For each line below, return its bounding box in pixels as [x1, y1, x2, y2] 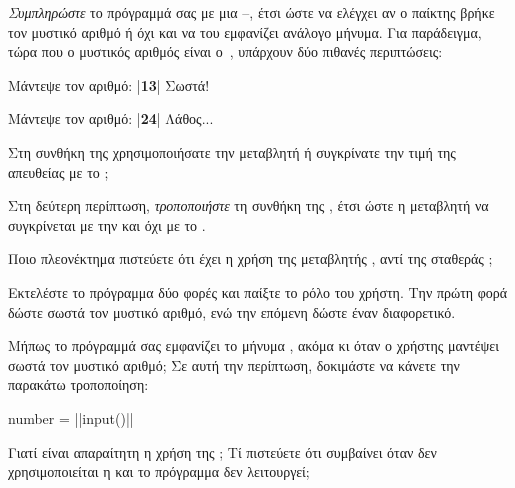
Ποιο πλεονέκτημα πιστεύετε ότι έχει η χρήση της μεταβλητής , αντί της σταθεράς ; [8, 248, 493, 269]
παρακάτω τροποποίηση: [8, 374, 149, 395]
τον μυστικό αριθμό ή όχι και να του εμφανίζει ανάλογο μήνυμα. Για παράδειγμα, [8, 21, 482, 42]
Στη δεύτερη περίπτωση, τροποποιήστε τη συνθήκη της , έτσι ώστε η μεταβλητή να [8, 195, 489, 216]
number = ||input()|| [8, 407, 134, 428]
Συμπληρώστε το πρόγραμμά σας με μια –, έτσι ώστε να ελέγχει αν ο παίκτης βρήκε [8, 2, 495, 22]
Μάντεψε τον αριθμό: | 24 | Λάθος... [8, 108, 214, 129]
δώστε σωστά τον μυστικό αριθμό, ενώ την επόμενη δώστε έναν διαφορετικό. [8, 301, 456, 322]
